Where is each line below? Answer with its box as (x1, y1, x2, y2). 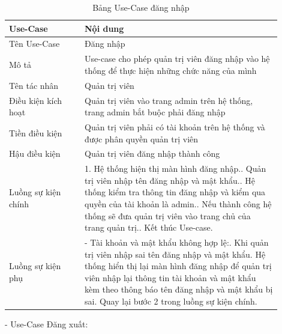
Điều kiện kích (9, 94, 62, 106)
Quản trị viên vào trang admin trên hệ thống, (84, 94, 253, 106)
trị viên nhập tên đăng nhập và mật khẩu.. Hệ (84, 174, 255, 186)
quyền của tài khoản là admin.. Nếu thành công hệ (84, 198, 272, 210)
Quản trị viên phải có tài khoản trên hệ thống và (84, 121, 265, 133)
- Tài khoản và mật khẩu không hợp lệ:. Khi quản (84, 236, 269, 249)
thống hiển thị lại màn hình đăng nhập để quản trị (84, 260, 272, 272)
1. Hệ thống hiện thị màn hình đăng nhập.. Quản (84, 162, 266, 175)
